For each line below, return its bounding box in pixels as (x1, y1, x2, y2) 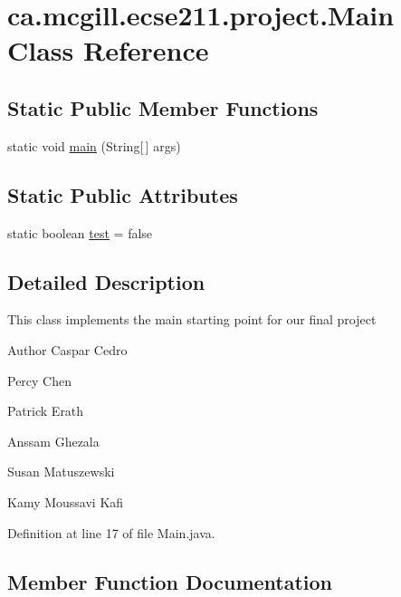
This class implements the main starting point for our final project (7, 310, 377, 329)
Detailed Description (7, 267, 205, 295)
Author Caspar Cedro (7, 340, 128, 359)
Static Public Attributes (7, 180, 238, 208)
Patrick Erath (7, 401, 84, 420)
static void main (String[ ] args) (7, 136, 181, 155)
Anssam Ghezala (7, 431, 100, 450)
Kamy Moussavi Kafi (7, 492, 124, 511)
